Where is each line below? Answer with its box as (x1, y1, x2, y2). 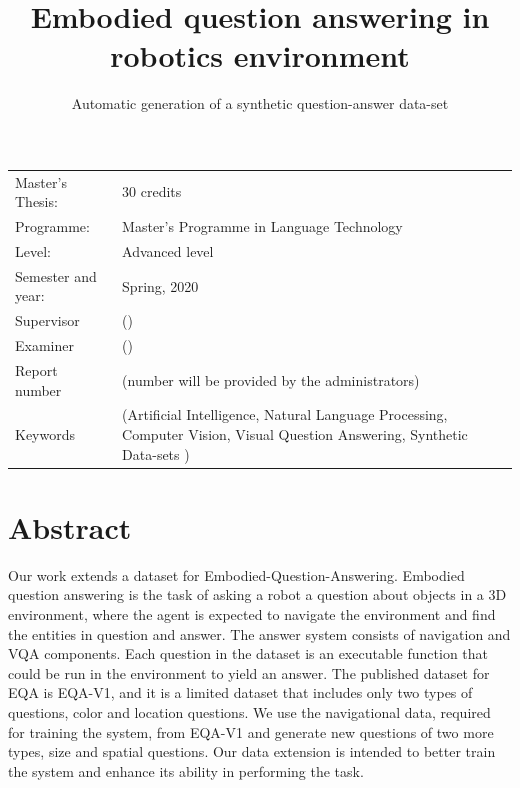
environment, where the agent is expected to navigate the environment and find (8, 603, 496, 624)
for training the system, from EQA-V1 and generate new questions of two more (8, 721, 494, 742)
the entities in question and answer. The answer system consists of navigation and (8, 623, 511, 644)
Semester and (15, 265, 97, 286)
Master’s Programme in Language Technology (122, 216, 403, 237)
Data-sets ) (122, 443, 190, 464)
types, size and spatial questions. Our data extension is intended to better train (8, 741, 496, 762)
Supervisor (15, 310, 80, 331)
